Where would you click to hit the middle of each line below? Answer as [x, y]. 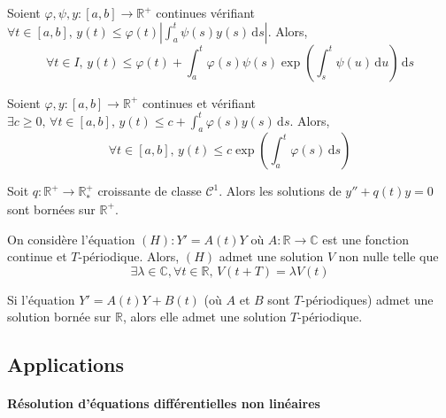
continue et [37, 256]
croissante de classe [150, 191]
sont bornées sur [51, 209]
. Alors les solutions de [280, 191]
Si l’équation [41, 299]
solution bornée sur [59, 317]
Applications [66, 364]
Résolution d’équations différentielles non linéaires [164, 403]
